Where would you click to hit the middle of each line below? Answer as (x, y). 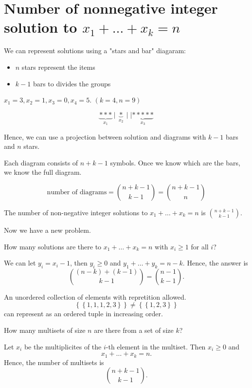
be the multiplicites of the (63, 346)
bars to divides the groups (72, 83)
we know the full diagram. (43, 172)
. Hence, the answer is (215, 263)
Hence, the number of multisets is (54, 362)
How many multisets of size (45, 330)
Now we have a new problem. (47, 230)
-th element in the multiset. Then (156, 346)
